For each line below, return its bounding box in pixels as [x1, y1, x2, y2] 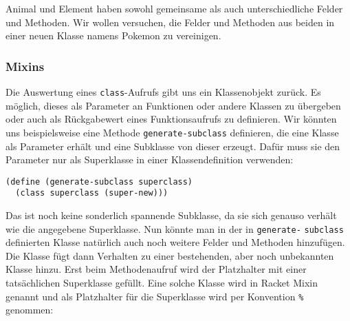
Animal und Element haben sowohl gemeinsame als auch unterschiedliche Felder [6, 1, 343, 15]
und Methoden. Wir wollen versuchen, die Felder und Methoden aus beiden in [6, 14, 335, 29]
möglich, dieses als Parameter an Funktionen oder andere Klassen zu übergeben [6, 98, 341, 112]
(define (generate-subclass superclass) [6, 176, 193, 187]
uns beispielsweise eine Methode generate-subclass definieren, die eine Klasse [6, 125, 339, 139]
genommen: [6, 302, 54, 317]
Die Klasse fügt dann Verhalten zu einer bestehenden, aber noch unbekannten [6, 248, 334, 262]
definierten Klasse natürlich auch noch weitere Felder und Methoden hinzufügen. [6, 235, 345, 249]
